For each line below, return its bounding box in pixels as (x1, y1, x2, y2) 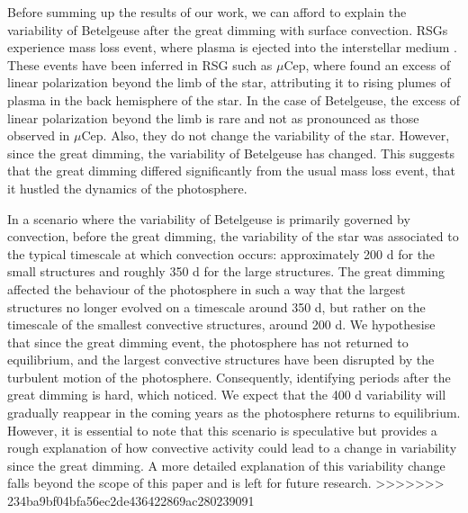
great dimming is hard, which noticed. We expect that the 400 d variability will (7, 385, 446, 404)
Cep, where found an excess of (283, 55, 451, 74)
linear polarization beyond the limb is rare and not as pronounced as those (7, 108, 419, 127)
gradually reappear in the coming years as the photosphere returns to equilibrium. (7, 403, 461, 422)
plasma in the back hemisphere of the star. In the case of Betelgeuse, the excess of (7, 90, 461, 109)
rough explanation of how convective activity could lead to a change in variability (7, 438, 457, 457)
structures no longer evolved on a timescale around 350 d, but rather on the (7, 297, 426, 316)
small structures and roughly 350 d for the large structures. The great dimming (7, 262, 445, 281)
